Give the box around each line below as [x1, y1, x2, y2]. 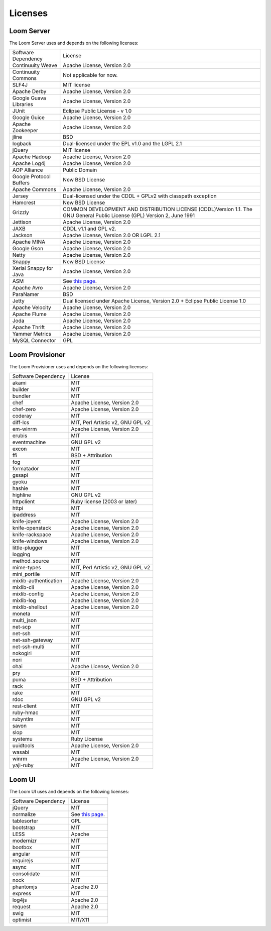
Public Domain [63, 166, 97, 173]
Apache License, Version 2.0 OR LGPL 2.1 [63, 232, 161, 239]
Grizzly [12, 209, 30, 216]
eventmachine [12, 439, 46, 446]
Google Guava [12, 94, 46, 101]
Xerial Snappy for [12, 265, 54, 272]
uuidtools [12, 742, 35, 749]
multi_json [12, 617, 37, 624]
